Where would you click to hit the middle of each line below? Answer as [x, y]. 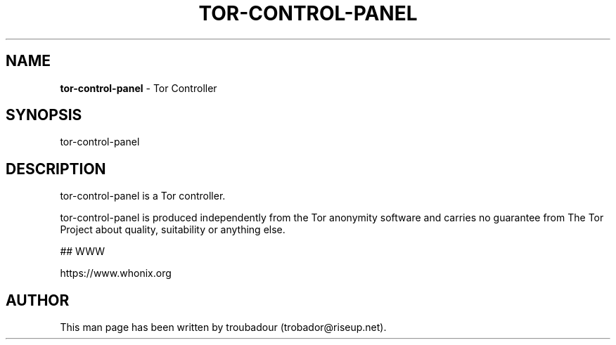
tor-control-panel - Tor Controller [139, 88]
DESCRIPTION [56, 169]
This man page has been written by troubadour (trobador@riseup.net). [223, 327]
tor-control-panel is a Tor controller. [143, 196]
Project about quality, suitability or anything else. [173, 230]
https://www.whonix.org [116, 273]
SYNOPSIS [44, 115]
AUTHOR [38, 300]
